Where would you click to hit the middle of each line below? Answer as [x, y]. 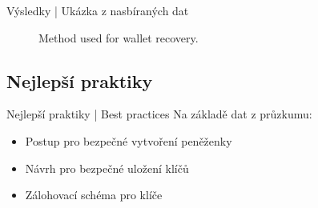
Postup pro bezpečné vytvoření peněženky [129, 140]
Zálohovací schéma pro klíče [94, 195]
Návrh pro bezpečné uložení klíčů [107, 168]
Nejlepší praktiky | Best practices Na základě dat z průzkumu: [159, 114]
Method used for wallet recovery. [119, 37]
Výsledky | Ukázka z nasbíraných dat [98, 10]
